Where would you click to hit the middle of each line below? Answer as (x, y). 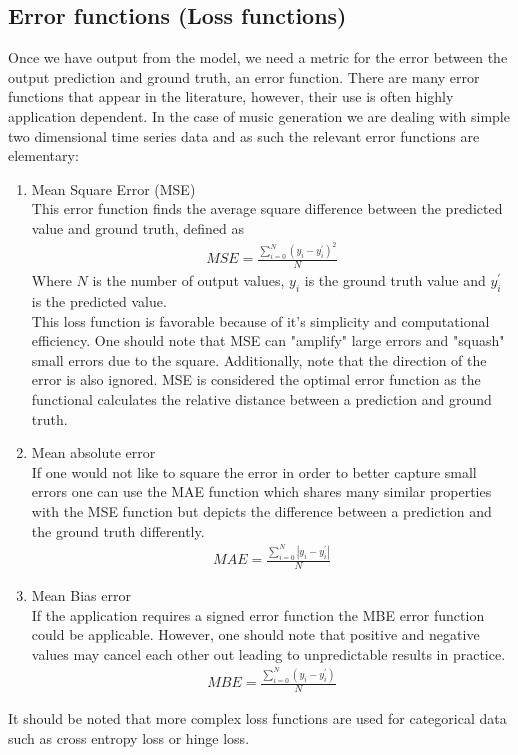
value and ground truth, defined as (137, 227)
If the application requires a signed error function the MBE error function (258, 614)
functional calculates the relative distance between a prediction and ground (261, 399)
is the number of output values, (188, 280)
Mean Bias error (81, 595)
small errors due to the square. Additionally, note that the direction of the (259, 359)
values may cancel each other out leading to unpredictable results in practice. (268, 653)
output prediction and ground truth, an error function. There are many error (244, 76)
